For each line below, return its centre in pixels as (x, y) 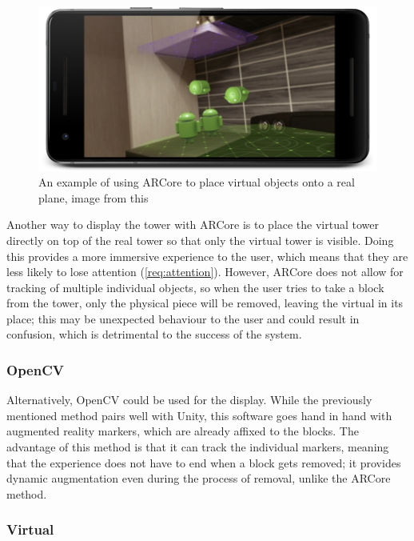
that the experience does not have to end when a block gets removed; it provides (204, 462)
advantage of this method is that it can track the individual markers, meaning (198, 447)
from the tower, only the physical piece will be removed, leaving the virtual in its (205, 303)
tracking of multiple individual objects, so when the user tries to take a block (195, 287)
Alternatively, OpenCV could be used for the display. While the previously (189, 400)
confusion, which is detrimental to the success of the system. (154, 334)
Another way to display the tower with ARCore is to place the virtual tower (193, 224)
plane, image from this (94, 197)
